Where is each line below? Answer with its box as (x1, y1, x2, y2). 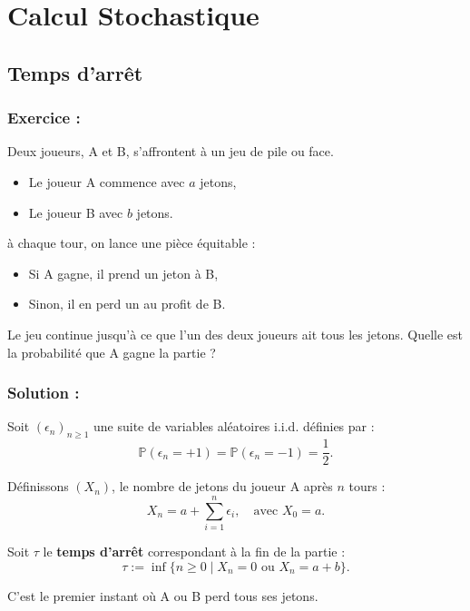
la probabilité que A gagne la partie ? (7, 342, 216, 361)
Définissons (7, 477, 69, 496)
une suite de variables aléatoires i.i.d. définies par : (93, 417, 375, 436)
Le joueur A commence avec (28, 172, 185, 191)
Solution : (7, 381, 80, 404)
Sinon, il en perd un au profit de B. (28, 294, 226, 313)
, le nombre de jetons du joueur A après (112, 477, 333, 496)
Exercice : (7, 106, 81, 129)
